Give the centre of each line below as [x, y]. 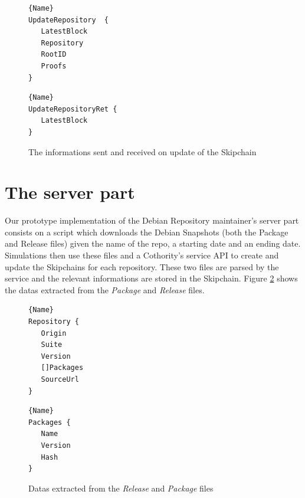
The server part [70, 192]
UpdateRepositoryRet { [73, 109]
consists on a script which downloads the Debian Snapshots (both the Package [147, 232]
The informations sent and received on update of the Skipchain [142, 151]
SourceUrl [60, 379]
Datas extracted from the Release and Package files [121, 488]
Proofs [54, 66]
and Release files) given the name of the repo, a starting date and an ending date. [153, 243]
